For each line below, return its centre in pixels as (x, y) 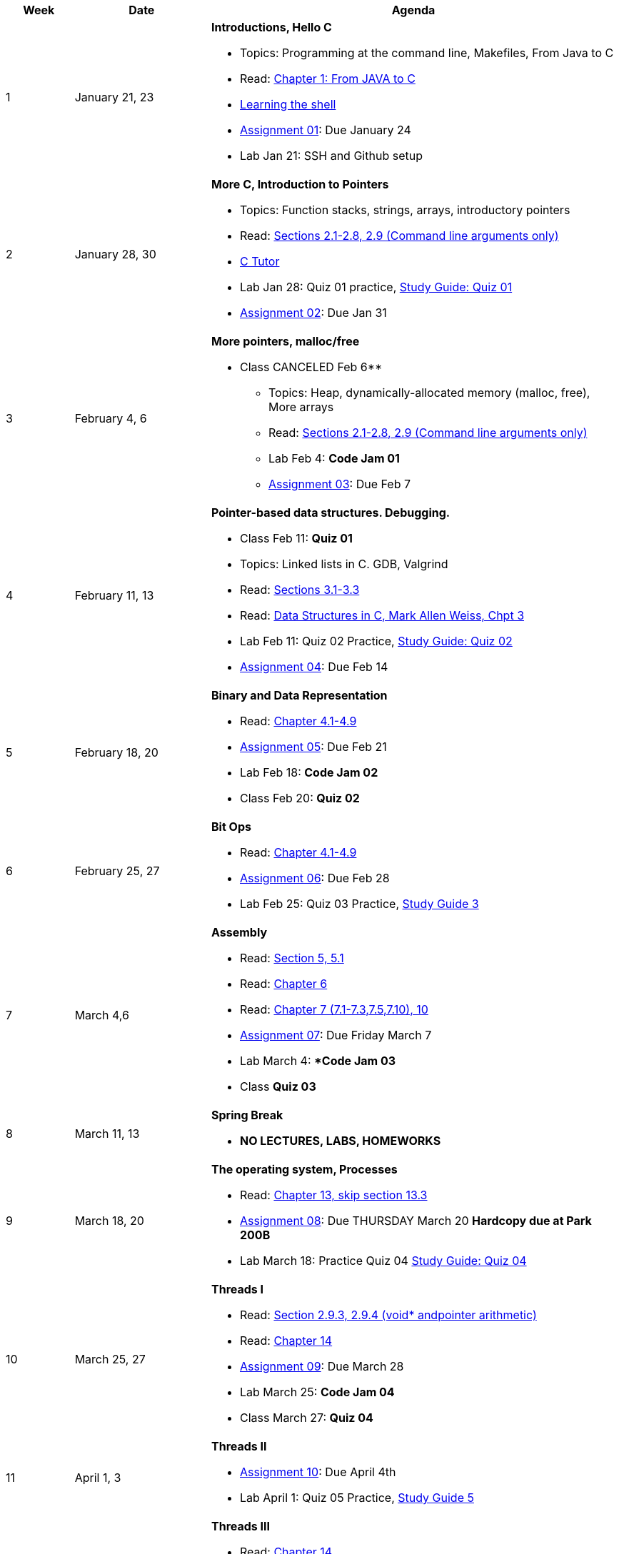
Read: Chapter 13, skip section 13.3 (333, 1195)
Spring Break (247, 1115)
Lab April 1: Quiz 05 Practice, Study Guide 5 (357, 1498)
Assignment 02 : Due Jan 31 (313, 313)
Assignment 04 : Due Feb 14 (314, 667)
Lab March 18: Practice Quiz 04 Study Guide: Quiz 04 (383, 1261)
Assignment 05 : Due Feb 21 (313, 747)
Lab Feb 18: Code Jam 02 (309, 772)
